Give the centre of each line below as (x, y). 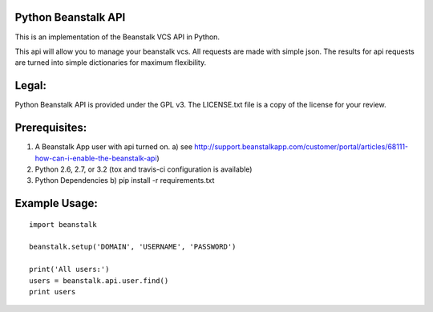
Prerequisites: (51, 128)
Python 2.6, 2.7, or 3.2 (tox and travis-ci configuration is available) (144, 169)
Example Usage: (56, 203)
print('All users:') (69, 269)
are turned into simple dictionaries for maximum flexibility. (111, 63)
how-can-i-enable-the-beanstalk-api (96, 158)
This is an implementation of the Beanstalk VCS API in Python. (117, 37)
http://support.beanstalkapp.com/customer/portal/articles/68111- (301, 147)
